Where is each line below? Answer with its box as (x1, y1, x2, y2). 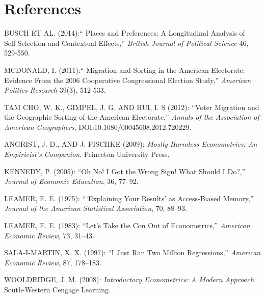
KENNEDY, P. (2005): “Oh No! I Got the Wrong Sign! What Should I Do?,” (4, 166, 246, 176)
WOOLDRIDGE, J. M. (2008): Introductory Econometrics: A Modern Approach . (4, 274, 256, 285)
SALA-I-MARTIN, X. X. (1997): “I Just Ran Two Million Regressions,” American (4, 247, 261, 258)
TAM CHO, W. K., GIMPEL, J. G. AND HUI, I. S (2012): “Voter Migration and (4, 101, 259, 112)
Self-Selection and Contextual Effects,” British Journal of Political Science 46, (4, 37, 249, 48)
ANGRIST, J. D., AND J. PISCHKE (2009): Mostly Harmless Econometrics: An (4, 139, 257, 149)
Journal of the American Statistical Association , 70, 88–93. (4, 203, 188, 213)
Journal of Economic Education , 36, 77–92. (4, 176, 139, 186)
